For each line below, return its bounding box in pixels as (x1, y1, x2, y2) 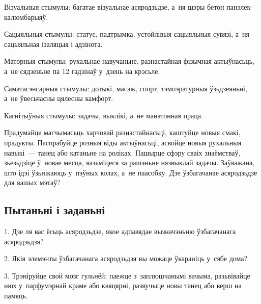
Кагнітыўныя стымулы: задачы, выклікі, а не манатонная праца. (4, 110, 203, 120)
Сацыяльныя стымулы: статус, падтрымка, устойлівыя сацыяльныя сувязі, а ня (4, 29, 249, 39)
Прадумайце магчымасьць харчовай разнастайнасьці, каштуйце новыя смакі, (4, 127, 241, 138)
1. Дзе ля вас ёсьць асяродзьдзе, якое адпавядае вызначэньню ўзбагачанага (4, 226, 236, 237)
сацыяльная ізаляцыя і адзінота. (4, 38, 103, 49)
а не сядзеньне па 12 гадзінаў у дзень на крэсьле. (4, 65, 160, 76)
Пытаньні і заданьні (4, 202, 105, 218)
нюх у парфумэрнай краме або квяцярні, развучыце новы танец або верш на (4, 280, 242, 291)
